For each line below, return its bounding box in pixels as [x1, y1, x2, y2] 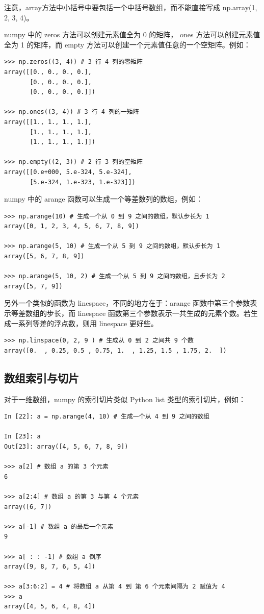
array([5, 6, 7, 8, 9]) [4, 253, 85, 260]
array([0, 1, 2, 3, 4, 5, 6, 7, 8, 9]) [4, 223, 139, 230]
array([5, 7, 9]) [4, 282, 63, 290]
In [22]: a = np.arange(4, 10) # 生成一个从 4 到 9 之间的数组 [4, 413, 209, 421]
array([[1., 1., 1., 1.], [4, 118, 92, 126]
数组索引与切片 [4, 370, 79, 385]
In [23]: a [4, 433, 41, 440]
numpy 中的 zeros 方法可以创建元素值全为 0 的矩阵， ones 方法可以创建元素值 [4, 29, 260, 40]
